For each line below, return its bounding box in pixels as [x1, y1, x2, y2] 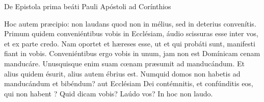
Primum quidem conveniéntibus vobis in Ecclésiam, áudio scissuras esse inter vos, [4, 28, 258, 39]
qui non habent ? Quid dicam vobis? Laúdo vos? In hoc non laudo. [4, 88, 213, 98]
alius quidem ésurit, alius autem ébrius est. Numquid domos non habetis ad [4, 68, 241, 79]
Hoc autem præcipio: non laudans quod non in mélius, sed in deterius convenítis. [4, 18, 256, 29]
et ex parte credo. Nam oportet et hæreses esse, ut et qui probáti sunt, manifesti [4, 38, 255, 48]
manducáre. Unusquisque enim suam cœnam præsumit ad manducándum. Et [4, 58, 245, 68]
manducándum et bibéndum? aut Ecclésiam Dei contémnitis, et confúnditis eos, [4, 78, 253, 89]
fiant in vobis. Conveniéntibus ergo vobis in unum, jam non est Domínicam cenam [4, 48, 260, 59]
